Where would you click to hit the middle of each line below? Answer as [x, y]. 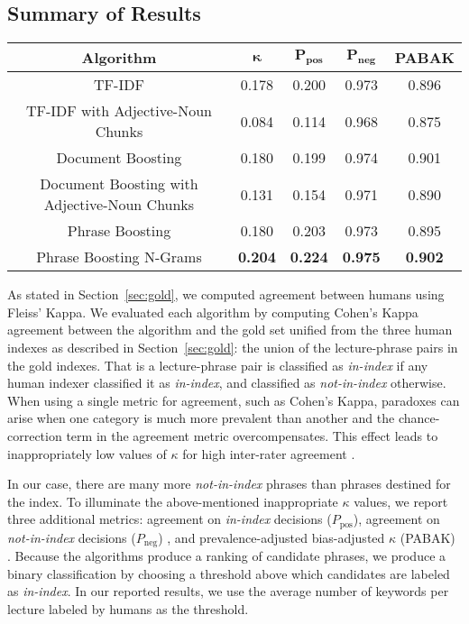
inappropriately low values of [87, 453]
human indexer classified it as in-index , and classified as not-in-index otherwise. [227, 383]
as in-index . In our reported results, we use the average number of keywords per [228, 591]
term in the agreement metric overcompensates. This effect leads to [252, 435]
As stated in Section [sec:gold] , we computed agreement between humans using [226, 294]
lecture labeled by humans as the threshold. [128, 609]
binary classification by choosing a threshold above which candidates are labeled [229, 573]
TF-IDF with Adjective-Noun [119, 111]
